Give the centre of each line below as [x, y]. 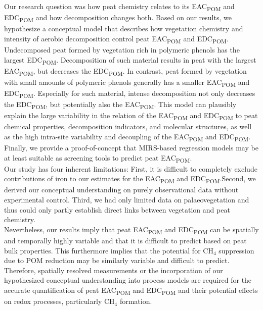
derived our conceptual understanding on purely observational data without [121, 190]
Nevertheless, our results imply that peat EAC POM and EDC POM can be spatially [131, 230]
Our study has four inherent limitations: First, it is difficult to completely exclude [131, 168]
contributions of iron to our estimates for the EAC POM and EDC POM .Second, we [130, 179]
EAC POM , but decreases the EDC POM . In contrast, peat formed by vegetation [125, 71]
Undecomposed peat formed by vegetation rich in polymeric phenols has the [122, 49]
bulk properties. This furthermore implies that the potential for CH [109, 250]
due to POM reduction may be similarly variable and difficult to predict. [117, 260]
